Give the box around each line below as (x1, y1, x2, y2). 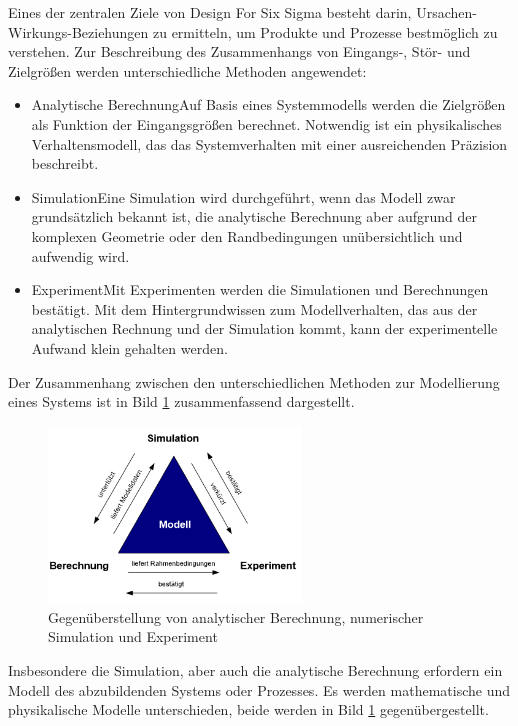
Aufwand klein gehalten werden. (31, 337, 228, 358)
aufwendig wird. (31, 245, 130, 266)
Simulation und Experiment (48, 626, 218, 647)
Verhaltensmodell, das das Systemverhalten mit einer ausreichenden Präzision (31, 133, 508, 154)
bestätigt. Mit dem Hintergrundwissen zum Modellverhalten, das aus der (31, 298, 478, 319)
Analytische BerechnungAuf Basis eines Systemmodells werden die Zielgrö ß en (31, 94, 506, 115)
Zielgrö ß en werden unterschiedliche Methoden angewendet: (8, 60, 367, 81)
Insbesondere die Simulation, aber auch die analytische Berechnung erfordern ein (8, 660, 503, 681)
